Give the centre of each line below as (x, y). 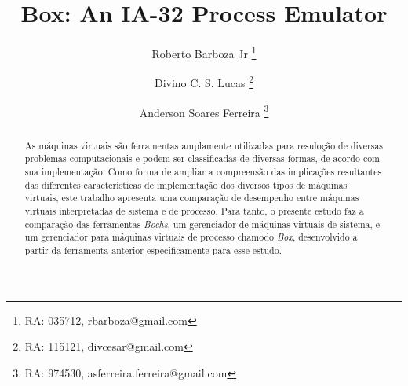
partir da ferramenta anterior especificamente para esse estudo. (153, 250)
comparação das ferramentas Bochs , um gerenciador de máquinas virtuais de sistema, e (202, 224)
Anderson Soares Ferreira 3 (204, 111)
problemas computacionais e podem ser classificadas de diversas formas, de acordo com (202, 158)
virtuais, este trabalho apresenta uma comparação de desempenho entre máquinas (192, 198)
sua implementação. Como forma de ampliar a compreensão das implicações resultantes (203, 171)
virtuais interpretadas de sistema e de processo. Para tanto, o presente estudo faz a (194, 210)
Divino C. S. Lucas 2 (204, 82)
